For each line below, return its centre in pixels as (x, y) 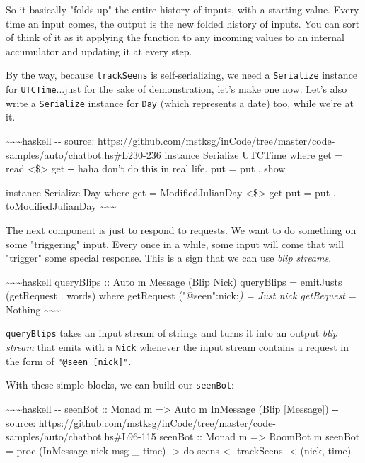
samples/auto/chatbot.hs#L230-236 (83, 154)
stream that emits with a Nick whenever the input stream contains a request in (178, 347)
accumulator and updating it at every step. (99, 51)
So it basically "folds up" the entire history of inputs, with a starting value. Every (182, 9)
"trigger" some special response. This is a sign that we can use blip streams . (169, 258)
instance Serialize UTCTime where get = (254, 154)
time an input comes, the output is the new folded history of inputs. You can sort (183, 23)
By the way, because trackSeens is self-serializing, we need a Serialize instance (182, 75)
